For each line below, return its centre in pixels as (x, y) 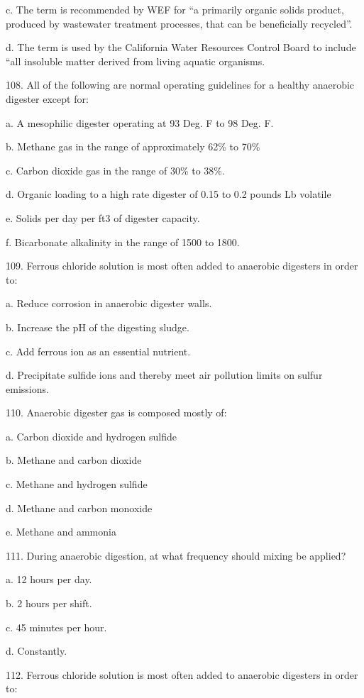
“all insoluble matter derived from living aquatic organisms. (136, 61)
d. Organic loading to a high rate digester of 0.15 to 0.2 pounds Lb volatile (169, 194)
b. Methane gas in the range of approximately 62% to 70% (133, 146)
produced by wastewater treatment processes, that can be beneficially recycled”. (179, 23)
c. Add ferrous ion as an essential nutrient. (98, 351)
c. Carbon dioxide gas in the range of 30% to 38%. (115, 170)
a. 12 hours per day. (49, 579)
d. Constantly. (37, 651)
